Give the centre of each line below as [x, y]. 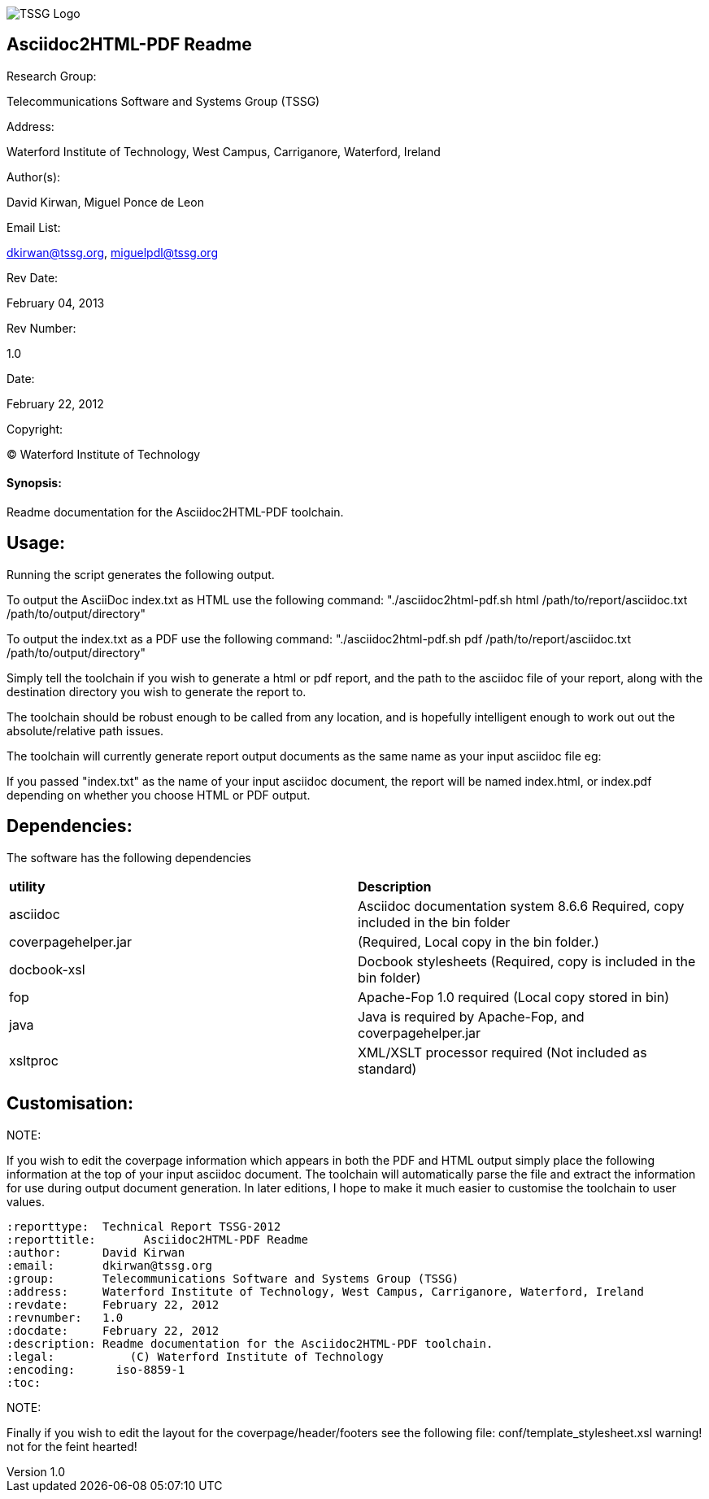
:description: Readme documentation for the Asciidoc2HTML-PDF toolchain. [250, 1343]
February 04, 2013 [56, 303]
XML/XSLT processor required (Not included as [502, 1052]
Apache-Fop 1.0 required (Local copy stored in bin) [514, 997]
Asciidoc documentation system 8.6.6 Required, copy [521, 906]
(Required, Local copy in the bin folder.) [478, 941]
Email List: [34, 227]
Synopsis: [34, 483]
